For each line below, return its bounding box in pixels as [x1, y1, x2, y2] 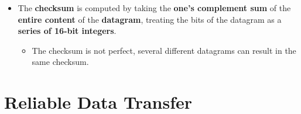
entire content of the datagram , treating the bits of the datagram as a [18, 13, 282, 25]
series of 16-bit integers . [18, 25, 117, 37]
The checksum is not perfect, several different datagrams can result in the [32, 44, 296, 56]
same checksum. [32, 56, 89, 68]
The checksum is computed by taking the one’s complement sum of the [18, 2, 291, 13]
